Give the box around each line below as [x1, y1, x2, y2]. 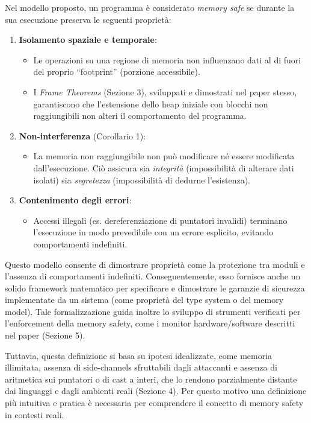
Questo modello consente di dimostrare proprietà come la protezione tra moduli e [5, 258, 305, 270]
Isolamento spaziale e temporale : [19, 33, 157, 46]
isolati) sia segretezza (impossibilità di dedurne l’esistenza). [33, 173, 250, 186]
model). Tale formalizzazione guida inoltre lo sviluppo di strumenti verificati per [5, 305, 301, 317]
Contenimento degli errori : [19, 194, 132, 206]
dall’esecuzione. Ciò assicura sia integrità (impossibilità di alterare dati [33, 161, 294, 174]
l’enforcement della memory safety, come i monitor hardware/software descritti [5, 317, 295, 329]
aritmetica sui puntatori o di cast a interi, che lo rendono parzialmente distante [5, 372, 297, 385]
